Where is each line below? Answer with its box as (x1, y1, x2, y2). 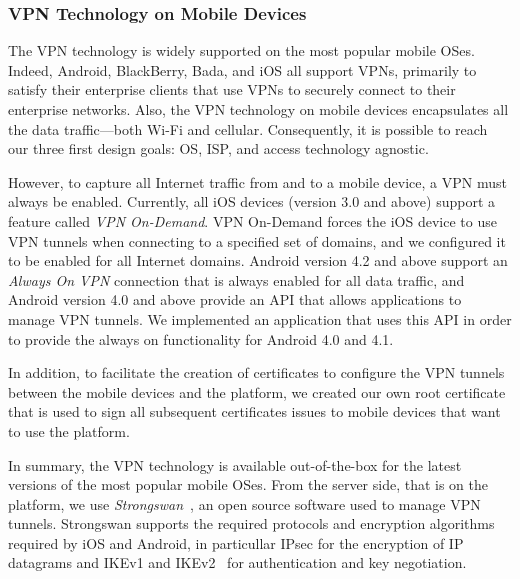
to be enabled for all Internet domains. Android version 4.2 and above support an (8, 250, 508, 271)
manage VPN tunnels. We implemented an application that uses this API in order (8, 308, 512, 329)
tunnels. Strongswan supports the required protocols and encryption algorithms (8, 513, 495, 534)
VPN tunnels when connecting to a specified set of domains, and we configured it (8, 230, 506, 251)
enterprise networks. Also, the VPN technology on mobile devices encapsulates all (8, 99, 509, 119)
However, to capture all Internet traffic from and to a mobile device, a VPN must (8, 171, 507, 192)
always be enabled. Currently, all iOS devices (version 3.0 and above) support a (8, 191, 495, 212)
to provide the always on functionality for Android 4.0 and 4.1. (8, 328, 394, 349)
